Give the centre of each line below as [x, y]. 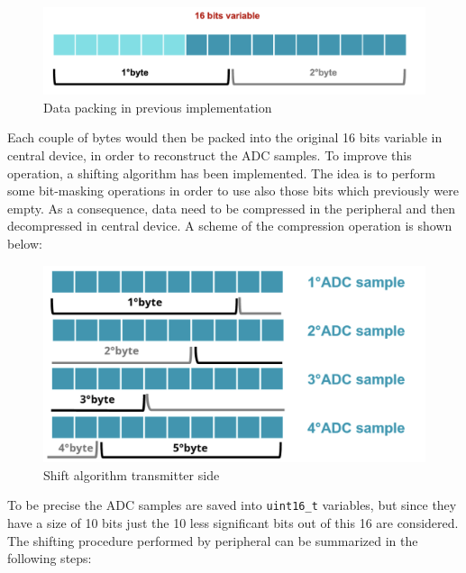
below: [25, 244]
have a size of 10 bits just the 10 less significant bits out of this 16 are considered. [233, 523]
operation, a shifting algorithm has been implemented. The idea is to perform [221, 173]
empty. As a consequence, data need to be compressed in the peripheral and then [232, 208]
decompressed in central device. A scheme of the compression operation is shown [230, 226]
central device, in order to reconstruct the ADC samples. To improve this [210, 155]
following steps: [50, 558]
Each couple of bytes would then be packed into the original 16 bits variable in [225, 137]
